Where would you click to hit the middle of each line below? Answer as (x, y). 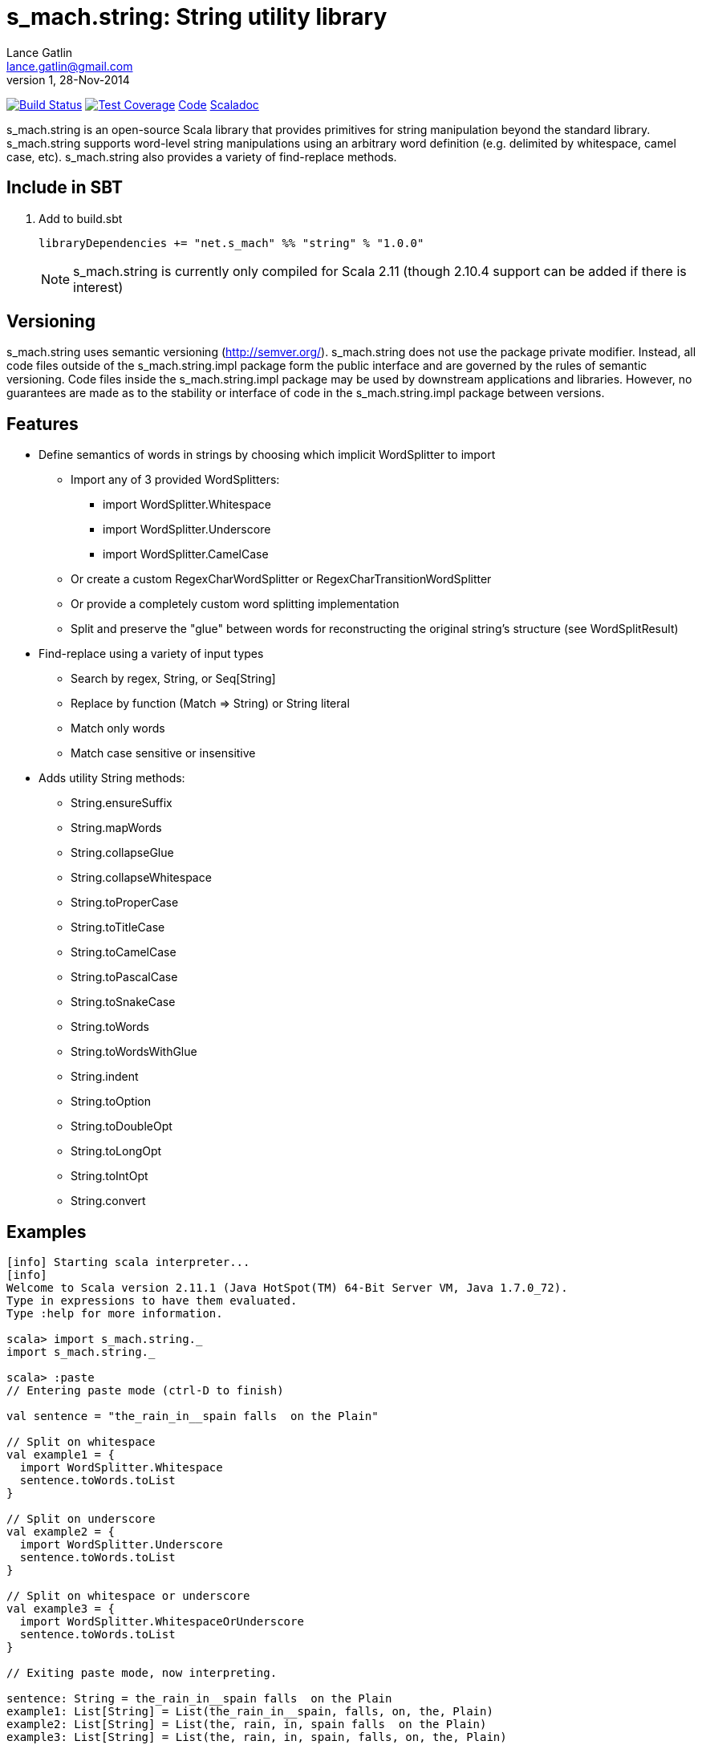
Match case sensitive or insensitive (163, 753)
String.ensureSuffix (122, 803)
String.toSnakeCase (123, 1002)
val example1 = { (61, 1455)
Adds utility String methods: (112, 778)
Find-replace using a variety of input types (151, 654)
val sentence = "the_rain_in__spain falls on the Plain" (193, 1416)
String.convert (108, 1201)
